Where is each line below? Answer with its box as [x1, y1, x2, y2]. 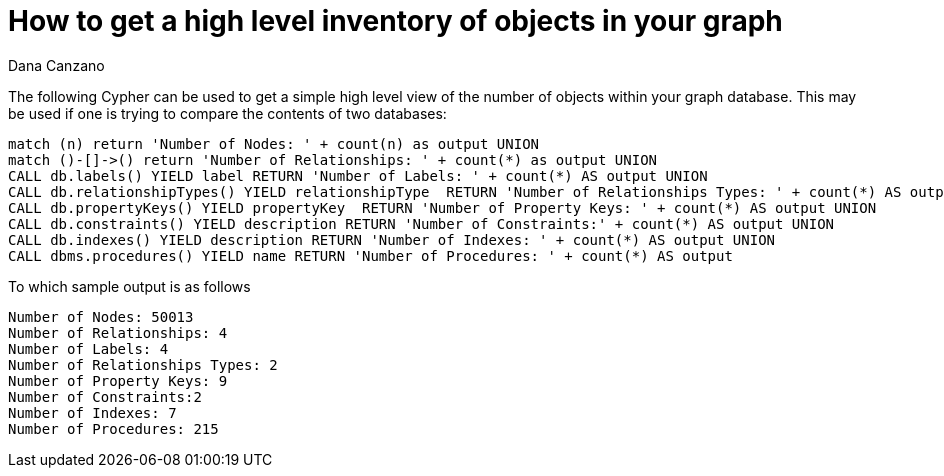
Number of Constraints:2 [8, 388, 202, 405]
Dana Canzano [8, 56, 105, 74]
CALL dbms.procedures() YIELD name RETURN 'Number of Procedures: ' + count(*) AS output [8, 247, 733, 264]
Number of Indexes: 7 [8, 404, 177, 421]
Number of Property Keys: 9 [8, 372, 228, 389]
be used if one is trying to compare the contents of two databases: [8, 104, 447, 122]
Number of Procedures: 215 [8, 420, 219, 437]
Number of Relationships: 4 [8, 324, 228, 341]
